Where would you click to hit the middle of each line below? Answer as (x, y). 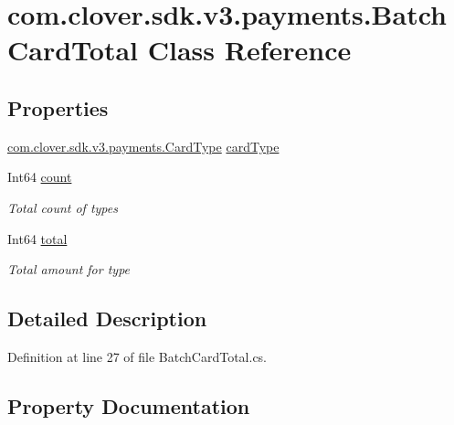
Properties (58, 107)
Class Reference (249, 50)
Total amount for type (69, 269)
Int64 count (40, 177)
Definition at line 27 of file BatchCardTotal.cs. (137, 356)
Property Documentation (129, 405)
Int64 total (37, 238)
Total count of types (63, 207)
